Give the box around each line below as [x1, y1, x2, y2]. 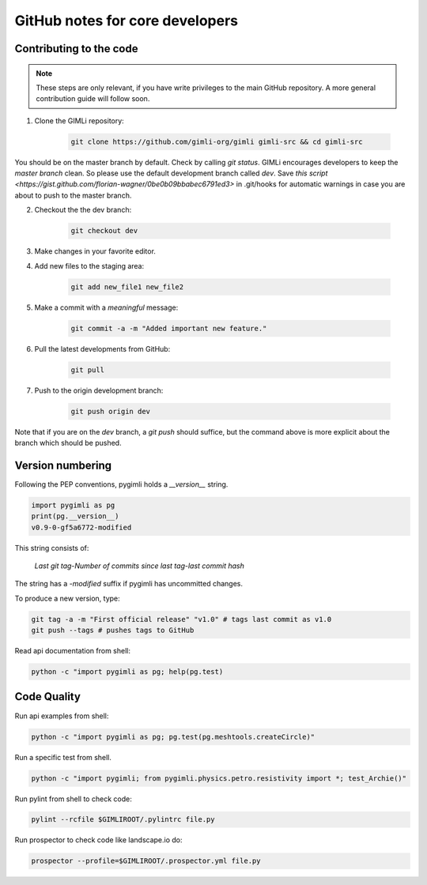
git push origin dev [70, 407, 150, 416]
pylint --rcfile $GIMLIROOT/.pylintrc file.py [31, 815, 215, 824]
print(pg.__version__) [31, 512, 119, 521]
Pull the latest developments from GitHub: [34, 344, 171, 353]
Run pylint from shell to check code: [14, 794, 132, 804]
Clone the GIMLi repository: [34, 115, 124, 126]
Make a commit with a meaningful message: [34, 303, 179, 312]
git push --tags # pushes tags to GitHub [31, 626, 195, 635]
